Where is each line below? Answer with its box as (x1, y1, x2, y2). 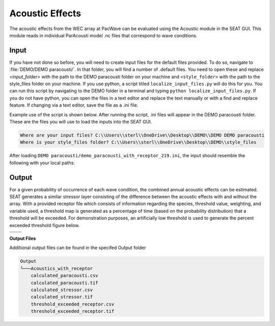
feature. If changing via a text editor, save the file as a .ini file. (9, 102, 139, 108)
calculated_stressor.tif (31, 294, 93, 300)
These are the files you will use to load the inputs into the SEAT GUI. (9, 118, 152, 124)
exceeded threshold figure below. (9, 222, 80, 228)
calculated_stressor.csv (31, 287, 93, 293)
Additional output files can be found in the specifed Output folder (9, 245, 146, 251)
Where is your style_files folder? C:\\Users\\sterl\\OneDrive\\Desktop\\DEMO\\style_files (20, 139, 257, 145)
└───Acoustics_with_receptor (20, 265, 93, 271)
